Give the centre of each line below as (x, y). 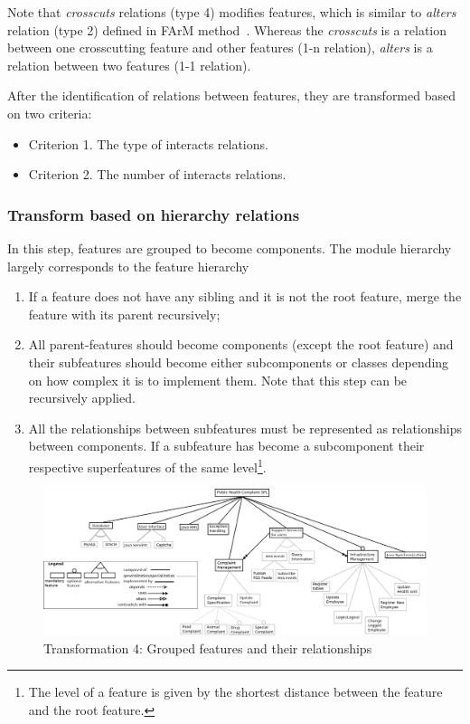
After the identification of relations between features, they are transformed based (231, 95)
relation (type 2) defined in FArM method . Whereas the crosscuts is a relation (227, 29)
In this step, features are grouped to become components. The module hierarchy (230, 248)
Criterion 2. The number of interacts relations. (157, 174)
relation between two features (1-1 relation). (129, 65)
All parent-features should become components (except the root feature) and (241, 344)
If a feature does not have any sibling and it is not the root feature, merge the (245, 296)
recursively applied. (82, 398)
